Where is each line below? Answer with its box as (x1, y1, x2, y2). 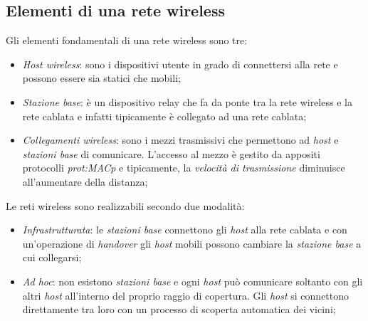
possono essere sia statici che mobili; (22, 70, 181, 85)
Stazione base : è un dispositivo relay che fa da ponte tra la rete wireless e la (22, 94, 352, 109)
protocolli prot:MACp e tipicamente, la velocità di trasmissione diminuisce (22, 160, 345, 175)
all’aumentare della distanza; (22, 174, 148, 189)
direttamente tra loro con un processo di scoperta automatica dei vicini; (22, 302, 336, 317)
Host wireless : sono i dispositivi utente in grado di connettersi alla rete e (22, 56, 338, 71)
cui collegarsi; (22, 250, 82, 265)
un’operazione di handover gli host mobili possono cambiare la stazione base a (22, 236, 362, 251)
